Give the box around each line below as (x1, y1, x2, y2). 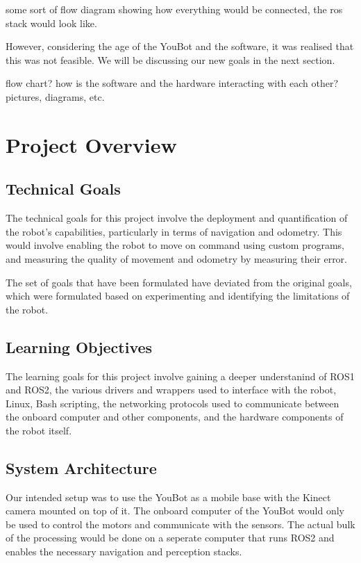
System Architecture (6, 457, 157, 478)
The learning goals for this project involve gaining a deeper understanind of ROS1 (6, 368, 355, 383)
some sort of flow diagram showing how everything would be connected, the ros (6, 2, 343, 16)
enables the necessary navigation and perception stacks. (6, 544, 242, 559)
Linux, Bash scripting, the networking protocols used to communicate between (6, 395, 339, 410)
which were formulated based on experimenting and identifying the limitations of (6, 288, 350, 303)
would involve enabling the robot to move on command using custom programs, (6, 238, 345, 252)
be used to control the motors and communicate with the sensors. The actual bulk (6, 516, 355, 531)
